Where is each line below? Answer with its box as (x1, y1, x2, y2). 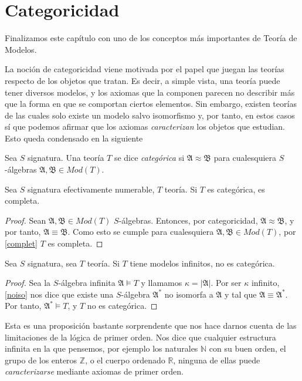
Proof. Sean (5, 214, 46, 226)
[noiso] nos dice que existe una (5, 288, 114, 300)
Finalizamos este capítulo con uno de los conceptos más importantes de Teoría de (5, 32, 297, 44)
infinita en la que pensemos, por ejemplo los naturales (5, 342, 198, 355)
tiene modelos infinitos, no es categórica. (130, 257, 275, 269)
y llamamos (141, 277, 182, 289)
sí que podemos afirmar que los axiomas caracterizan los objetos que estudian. (5, 120, 285, 133)
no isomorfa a (164, 288, 213, 300)
